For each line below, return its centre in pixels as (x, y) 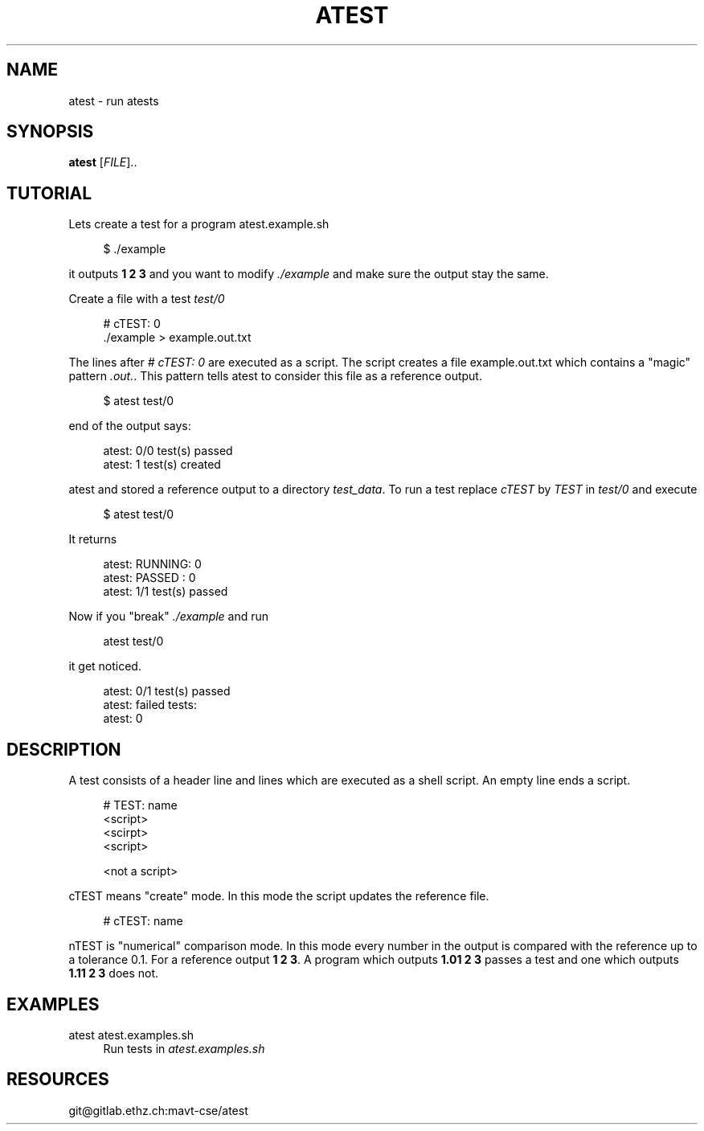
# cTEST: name (143, 921)
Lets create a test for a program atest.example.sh (199, 224)
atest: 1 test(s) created (162, 465)
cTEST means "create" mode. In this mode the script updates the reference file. (279, 896)
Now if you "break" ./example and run (169, 617)
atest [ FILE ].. (103, 162)
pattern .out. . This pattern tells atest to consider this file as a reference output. (275, 376)
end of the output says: (130, 426)
